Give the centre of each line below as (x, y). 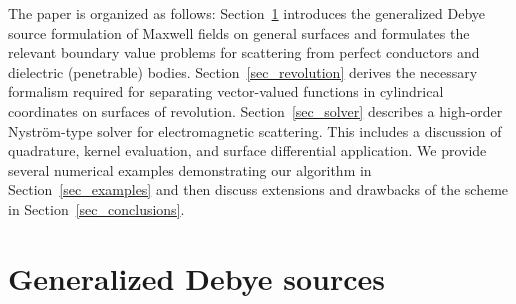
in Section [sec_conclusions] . (96, 208)
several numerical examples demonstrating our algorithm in (190, 169)
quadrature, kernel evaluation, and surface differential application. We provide (247, 150)
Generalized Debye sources (196, 277)
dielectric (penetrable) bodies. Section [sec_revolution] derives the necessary (243, 71)
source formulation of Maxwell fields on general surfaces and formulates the (239, 32)
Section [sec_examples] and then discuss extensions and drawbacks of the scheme (258, 189)
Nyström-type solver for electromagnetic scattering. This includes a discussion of (255, 130)
